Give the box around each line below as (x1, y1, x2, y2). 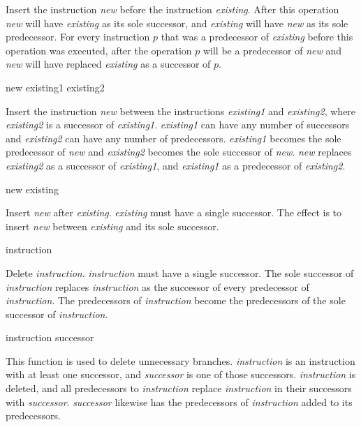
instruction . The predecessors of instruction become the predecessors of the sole (6, 293, 346, 308)
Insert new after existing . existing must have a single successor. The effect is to (6, 205, 342, 220)
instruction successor (6, 330, 94, 345)
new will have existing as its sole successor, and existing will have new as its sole (6, 15, 348, 30)
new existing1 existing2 (6, 80, 105, 94)
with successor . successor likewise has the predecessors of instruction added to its (6, 394, 353, 409)
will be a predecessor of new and (202, 43, 342, 57)
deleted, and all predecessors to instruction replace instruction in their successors (6, 381, 352, 396)
